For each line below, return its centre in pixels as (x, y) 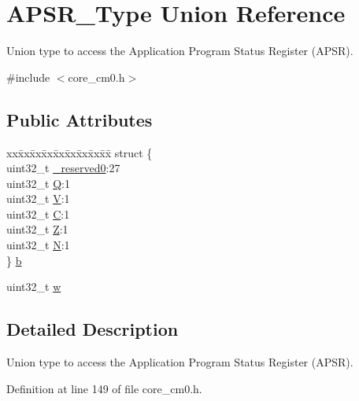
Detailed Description (93, 329)
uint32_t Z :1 (37, 229)
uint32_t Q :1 (38, 183)
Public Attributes (80, 119)
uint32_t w (34, 287)
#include (28, 77)
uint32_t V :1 (38, 199)
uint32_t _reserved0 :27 (63, 168)
